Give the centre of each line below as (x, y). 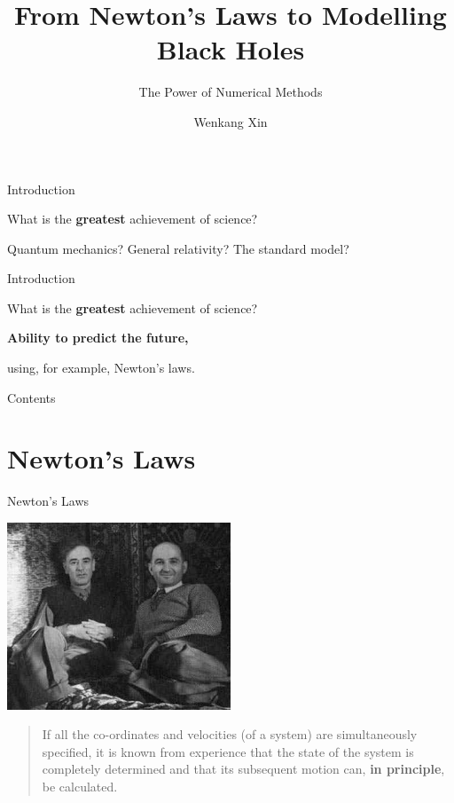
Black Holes (231, 49)
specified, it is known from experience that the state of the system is (228, 751)
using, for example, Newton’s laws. (101, 368)
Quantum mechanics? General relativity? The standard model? (178, 248)
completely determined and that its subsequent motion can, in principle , (243, 769)
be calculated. (80, 786)
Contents (31, 397)
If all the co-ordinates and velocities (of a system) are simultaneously (230, 734)
